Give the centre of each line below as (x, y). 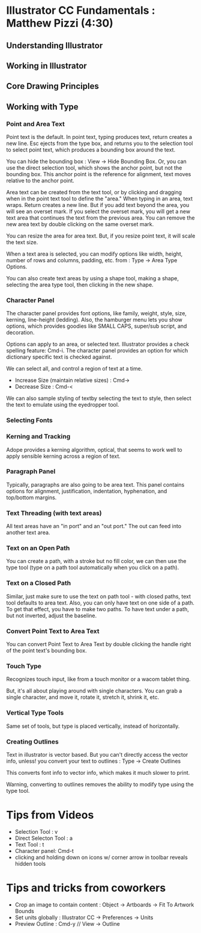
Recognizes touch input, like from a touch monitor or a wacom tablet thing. (98, 679)
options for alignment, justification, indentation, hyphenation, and (87, 491)
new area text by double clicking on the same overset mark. (80, 224)
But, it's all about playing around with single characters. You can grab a (94, 691)
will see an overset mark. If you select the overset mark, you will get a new (98, 212)
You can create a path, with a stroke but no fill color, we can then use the (96, 561)
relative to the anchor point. (40, 180)
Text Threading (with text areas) (54, 513)
